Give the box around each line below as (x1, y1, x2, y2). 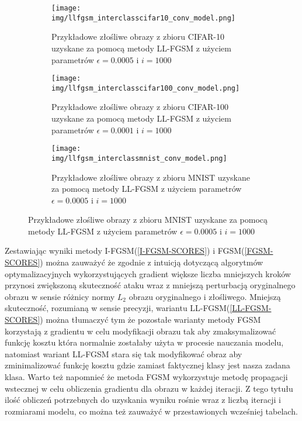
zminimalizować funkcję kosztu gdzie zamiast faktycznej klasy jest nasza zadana (5, 359, 290, 371)
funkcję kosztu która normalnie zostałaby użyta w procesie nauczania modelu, (5, 336, 284, 348)
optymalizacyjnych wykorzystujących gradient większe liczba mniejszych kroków (5, 267, 291, 279)
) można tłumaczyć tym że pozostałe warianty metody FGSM (40, 313, 261, 326)
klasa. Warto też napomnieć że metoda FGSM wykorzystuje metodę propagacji (5, 371, 288, 382)
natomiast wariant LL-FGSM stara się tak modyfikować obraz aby (5, 347, 242, 360)
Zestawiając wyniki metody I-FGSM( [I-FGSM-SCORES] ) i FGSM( (5, 244, 245, 257)
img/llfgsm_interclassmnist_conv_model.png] (51, 154, 227, 163)
